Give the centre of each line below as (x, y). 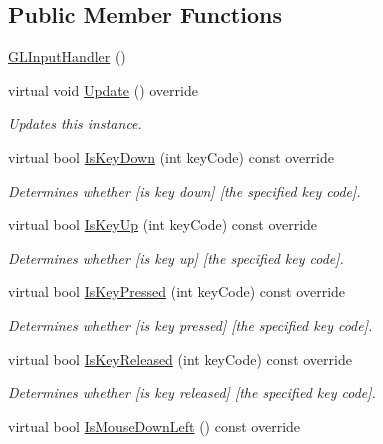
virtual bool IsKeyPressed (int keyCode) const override (177, 291)
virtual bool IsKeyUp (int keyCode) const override (163, 224)
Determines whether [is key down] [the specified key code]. (184, 190)
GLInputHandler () (67, 56)
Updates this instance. (75, 123)
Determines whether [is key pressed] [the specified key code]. (190, 324)
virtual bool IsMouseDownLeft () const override (154, 425)
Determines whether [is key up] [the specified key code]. (176, 257)
